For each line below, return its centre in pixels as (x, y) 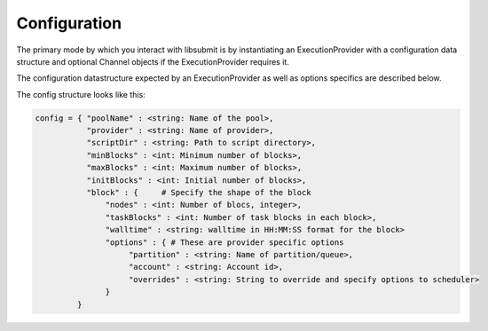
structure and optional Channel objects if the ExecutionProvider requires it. (153, 61)
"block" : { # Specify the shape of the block (199, 193)
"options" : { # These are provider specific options (224, 242)
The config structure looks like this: (81, 94)
